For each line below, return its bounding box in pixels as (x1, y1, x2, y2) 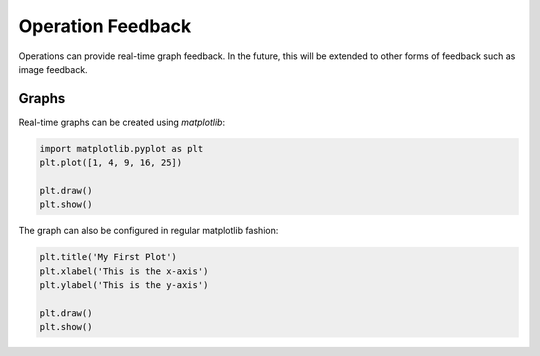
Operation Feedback (18, 15, 192, 37)
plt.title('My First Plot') (39, 251, 177, 263)
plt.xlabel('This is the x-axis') (39, 265, 209, 277)
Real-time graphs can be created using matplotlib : (18, 116, 225, 128)
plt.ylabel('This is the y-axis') (39, 280, 209, 291)
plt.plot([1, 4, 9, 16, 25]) (39, 157, 183, 169)
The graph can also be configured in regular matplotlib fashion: (18, 225, 279, 237)
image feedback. (18, 63, 89, 75)
